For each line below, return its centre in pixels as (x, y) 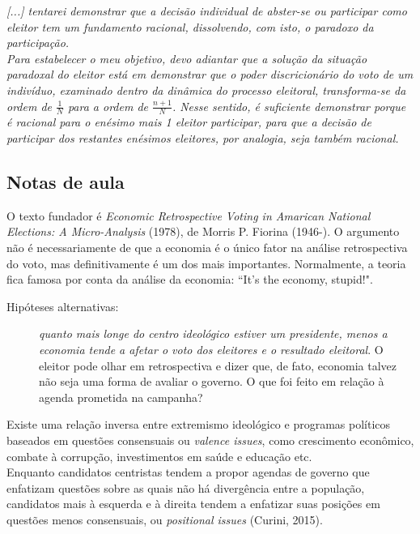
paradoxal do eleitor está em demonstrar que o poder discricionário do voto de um (210, 74)
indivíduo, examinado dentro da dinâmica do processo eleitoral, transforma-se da (206, 90)
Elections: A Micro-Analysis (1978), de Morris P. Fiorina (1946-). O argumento (203, 231)
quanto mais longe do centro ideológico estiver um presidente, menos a (213, 333)
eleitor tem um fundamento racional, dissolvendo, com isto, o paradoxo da (190, 26)
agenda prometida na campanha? (121, 397)
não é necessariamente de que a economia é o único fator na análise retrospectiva (207, 247)
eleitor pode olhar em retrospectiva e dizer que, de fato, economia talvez (218, 365)
